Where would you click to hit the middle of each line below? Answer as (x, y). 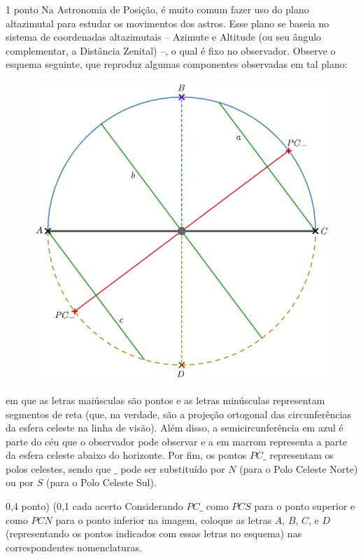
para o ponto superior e (305, 506)
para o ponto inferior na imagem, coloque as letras (164, 519)
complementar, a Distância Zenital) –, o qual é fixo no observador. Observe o (171, 50)
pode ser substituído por (173, 468)
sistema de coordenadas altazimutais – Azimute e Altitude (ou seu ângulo (164, 37)
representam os (301, 455)
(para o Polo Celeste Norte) (299, 468)
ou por (20, 482)
